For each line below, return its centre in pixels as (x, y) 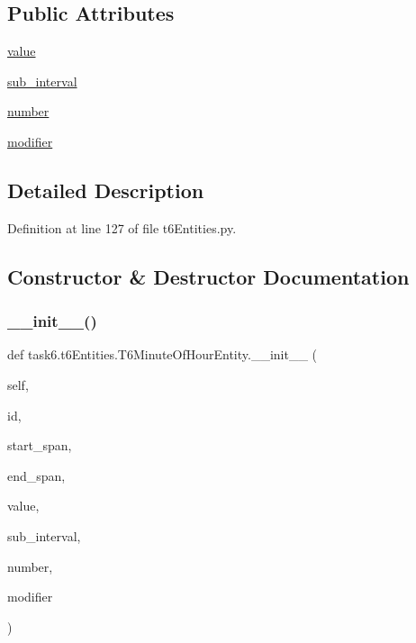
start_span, (40, 445)
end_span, (36, 475)
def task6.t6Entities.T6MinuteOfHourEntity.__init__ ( (163, 354)
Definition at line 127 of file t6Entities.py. (122, 227)
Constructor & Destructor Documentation (208, 276)
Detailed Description (106, 190)
